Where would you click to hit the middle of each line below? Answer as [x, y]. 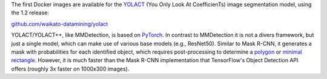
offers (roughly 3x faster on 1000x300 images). [70, 69]
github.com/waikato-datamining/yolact [60, 24]
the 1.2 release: [30, 13]
